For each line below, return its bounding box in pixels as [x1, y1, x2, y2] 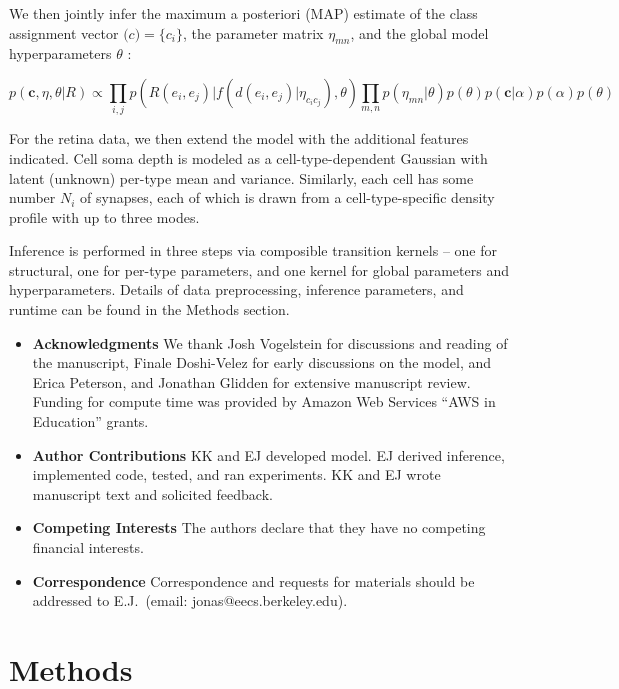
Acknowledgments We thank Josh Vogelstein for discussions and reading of [32, 332, 508, 353]
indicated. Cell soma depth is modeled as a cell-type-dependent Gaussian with [9, 147, 488, 168]
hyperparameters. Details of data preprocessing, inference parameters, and [9, 279, 464, 300]
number [9, 187, 56, 208]
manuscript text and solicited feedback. [32, 483, 273, 504]
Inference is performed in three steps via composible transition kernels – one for [9, 240, 497, 261]
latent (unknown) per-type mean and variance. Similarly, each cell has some [9, 167, 474, 188]
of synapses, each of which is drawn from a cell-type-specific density [80, 187, 495, 208]
